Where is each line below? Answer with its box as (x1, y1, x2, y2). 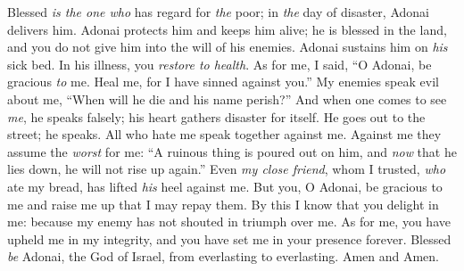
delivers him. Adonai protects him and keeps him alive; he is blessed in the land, (7, 20, 447, 38)
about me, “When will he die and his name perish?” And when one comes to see (7, 89, 447, 108)
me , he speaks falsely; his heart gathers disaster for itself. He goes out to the (7, 107, 426, 126)
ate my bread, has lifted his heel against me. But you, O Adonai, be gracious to (7, 177, 443, 195)
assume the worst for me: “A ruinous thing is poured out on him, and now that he (7, 142, 457, 160)
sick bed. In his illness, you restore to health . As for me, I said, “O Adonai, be (7, 54, 432, 73)
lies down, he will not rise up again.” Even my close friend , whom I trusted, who (7, 160, 446, 178)
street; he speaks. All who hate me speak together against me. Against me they (7, 125, 442, 144)
